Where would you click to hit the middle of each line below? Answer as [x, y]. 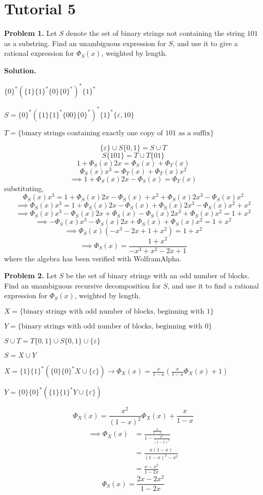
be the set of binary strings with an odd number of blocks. [158, 275]
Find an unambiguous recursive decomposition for [83, 285]
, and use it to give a [205, 43]
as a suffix [195, 133]
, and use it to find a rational [213, 285]
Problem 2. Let [31, 275]
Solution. [20, 70]
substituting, [24, 188]
